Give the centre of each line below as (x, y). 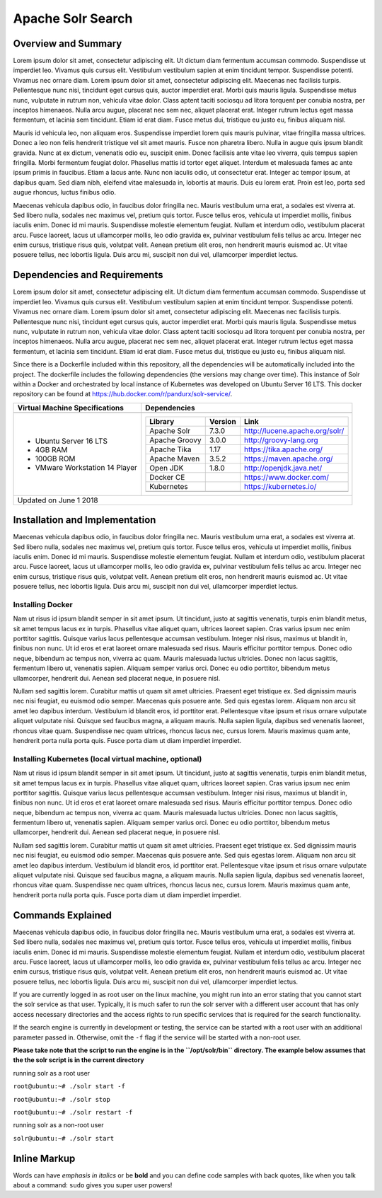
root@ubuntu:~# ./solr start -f (69, 1087)
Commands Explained (63, 915)
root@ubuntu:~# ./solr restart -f (73, 1112)
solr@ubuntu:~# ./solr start (64, 1138)
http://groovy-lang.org (281, 440)
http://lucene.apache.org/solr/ (294, 430)
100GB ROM (55, 459)
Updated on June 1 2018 (58, 500)
